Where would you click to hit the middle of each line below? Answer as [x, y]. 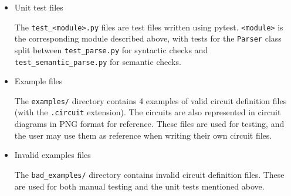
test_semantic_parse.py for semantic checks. [98, 61]
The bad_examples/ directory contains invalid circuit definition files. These [149, 174]
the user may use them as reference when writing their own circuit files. [143, 135]
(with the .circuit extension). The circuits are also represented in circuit [148, 112]
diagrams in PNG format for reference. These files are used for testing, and [149, 124]
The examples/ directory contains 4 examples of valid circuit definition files [150, 100]
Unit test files [39, 7]
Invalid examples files [53, 155]
